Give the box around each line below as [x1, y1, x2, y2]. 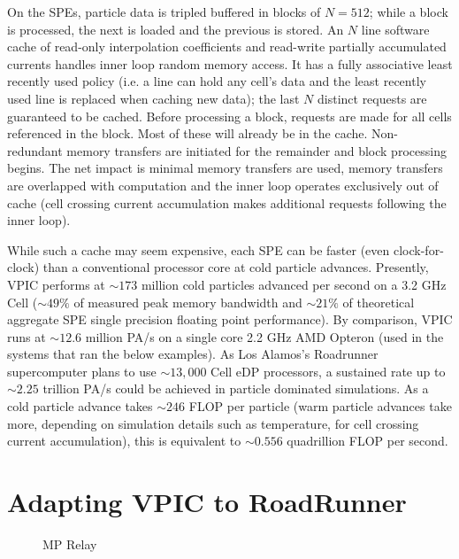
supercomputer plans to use [7, 361, 157, 380]
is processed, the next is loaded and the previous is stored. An [7, 19, 344, 38]
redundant [7, 141, 63, 159]
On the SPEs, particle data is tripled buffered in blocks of [7, 3, 321, 20]
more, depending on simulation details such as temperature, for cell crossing [7, 414, 419, 432]
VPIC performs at [7, 275, 105, 293]
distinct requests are [317, 89, 427, 107]
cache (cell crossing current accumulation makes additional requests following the [7, 193, 447, 212]
